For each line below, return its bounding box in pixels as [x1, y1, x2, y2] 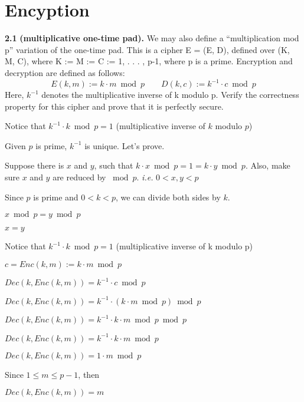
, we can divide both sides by [115, 190, 221, 203]
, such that [94, 159, 133, 172]
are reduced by [53, 170, 106, 183]
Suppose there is [5, 159, 64, 172]
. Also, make [245, 159, 290, 172]
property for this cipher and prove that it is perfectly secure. [5, 100, 224, 112]
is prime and [33, 190, 79, 203]
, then [78, 368, 100, 380]
